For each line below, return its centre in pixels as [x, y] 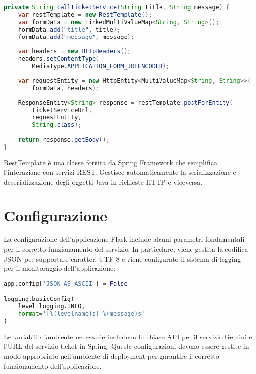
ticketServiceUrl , [62, 110]
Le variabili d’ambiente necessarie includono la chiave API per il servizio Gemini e [128, 336]
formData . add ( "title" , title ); [69, 29]
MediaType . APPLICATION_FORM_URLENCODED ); [101, 66]
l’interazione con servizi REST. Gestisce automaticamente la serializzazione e [120, 172]
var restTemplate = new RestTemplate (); [85, 15]
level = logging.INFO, [51, 307]
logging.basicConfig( [39, 299]
